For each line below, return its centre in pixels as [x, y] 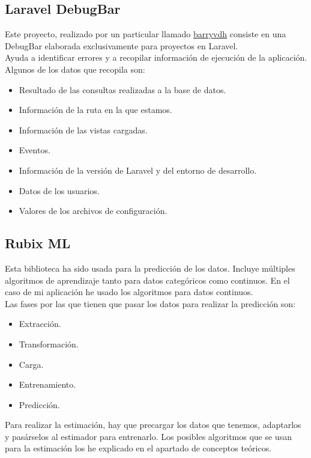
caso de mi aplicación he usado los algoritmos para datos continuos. [129, 292]
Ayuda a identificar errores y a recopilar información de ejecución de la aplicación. [156, 57]
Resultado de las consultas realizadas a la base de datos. [122, 89]
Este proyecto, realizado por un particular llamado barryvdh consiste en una [146, 34]
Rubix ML [38, 243]
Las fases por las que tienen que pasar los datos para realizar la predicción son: [150, 303]
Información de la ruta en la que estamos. [95, 110]
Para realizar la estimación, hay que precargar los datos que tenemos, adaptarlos [153, 425]
